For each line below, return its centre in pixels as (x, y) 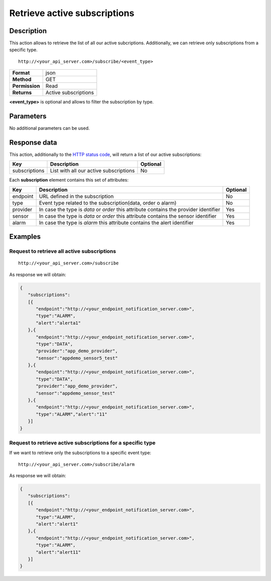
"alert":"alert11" (58, 552)
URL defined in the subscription (76, 196)
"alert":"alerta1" (58, 323)
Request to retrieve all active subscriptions (63, 251)
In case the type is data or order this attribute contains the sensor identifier (128, 216)
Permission (26, 86)
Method (22, 79)
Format (21, 73)
